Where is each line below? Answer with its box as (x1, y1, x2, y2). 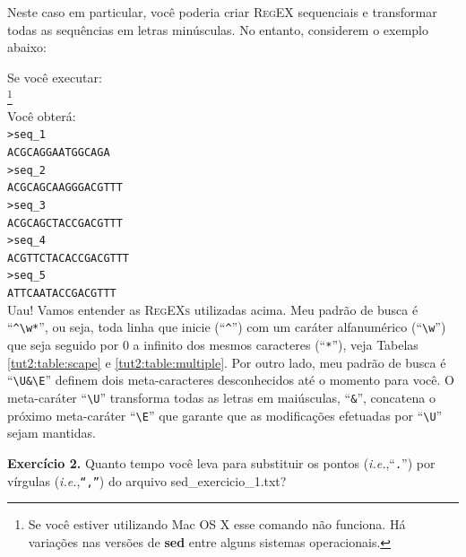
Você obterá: (7, 106, 76, 125)
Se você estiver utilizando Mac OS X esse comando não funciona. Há (28, 515, 406, 534)
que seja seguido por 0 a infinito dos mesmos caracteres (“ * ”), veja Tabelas (7, 335, 419, 354)
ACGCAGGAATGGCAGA (7, 145, 110, 159)
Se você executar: (7, 67, 102, 86)
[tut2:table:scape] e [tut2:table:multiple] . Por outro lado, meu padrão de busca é (7, 352, 446, 371)
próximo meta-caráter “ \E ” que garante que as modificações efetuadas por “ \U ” (7, 405, 443, 424)
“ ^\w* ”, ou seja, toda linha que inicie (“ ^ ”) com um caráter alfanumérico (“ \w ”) (7, 318, 446, 336)
